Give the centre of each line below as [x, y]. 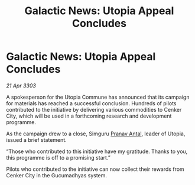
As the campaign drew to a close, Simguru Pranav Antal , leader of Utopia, [96, 134]
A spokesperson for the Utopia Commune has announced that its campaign [98, 97]
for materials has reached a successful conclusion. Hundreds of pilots [91, 103]
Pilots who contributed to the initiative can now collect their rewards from [95, 169]
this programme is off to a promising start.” [58, 157]
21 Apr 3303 [21, 85]
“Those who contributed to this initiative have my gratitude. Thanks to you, [97, 151]
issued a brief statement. [36, 139]
